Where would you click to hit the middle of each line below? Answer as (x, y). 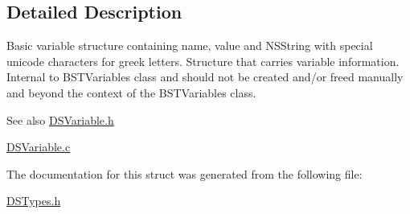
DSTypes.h (34, 201)
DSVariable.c (39, 147)
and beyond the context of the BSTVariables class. (131, 92)
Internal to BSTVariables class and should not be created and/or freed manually (205, 77)
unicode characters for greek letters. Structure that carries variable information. (203, 61)
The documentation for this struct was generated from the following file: (184, 173)
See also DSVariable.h (60, 119)
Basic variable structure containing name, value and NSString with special (190, 45)
